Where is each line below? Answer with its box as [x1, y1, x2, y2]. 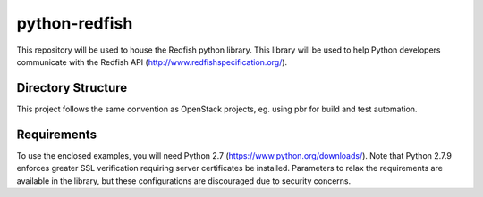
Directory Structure [16, 80, 128, 95]
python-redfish [16, 13, 133, 33]
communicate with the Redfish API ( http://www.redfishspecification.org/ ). [16, 56, 288, 67]
